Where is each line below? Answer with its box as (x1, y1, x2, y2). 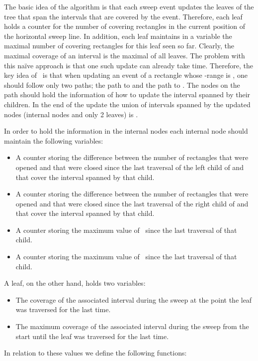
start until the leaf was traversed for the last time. (15, 331, 169, 341)
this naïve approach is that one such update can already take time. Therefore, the (4, 60, 253, 70)
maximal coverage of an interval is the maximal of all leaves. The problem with (4, 50, 245, 60)
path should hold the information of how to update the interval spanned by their (4, 89, 251, 100)
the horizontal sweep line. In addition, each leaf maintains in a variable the (4, 30, 232, 41)
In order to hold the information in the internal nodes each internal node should (4, 126, 248, 136)
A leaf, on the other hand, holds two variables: (4, 278, 146, 288)
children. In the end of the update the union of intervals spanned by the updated (4, 99, 251, 109)
